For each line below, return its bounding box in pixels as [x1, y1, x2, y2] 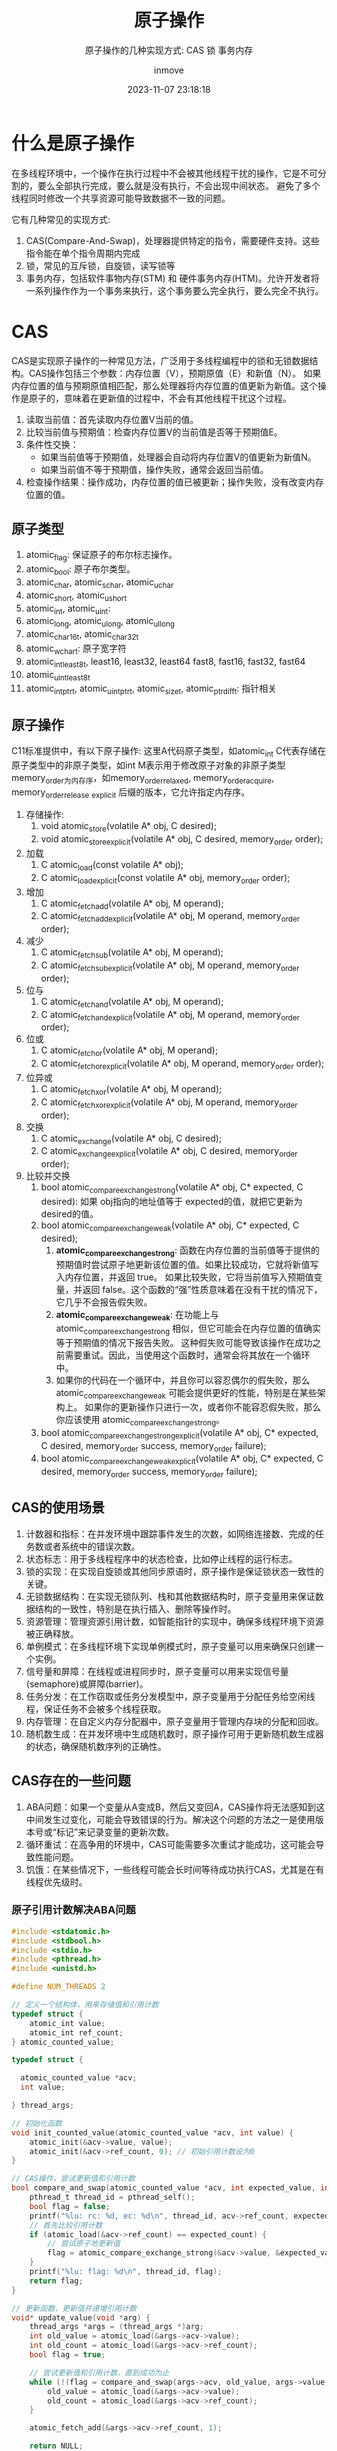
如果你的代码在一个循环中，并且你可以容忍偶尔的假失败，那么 [55, 1374, 311, 1386]
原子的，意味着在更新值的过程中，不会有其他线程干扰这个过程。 [28, 392, 292, 404]
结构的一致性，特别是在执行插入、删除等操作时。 [34, 1602, 237, 1615]
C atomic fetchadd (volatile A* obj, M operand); [40, 897, 224, 911]
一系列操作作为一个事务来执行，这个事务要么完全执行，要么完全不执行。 [25, 284, 324, 296]
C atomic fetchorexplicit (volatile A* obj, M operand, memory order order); [40, 1057, 325, 1071]
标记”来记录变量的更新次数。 [55, 1826, 175, 1838]
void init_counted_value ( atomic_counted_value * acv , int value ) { [11, 2127, 294, 2138]
